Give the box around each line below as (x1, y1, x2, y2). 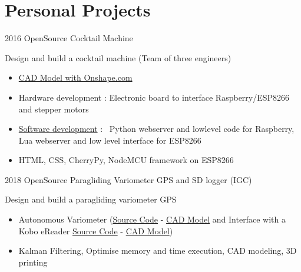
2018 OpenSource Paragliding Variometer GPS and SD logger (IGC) (5, 173, 252, 185)
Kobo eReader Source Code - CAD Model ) (18, 224, 173, 237)
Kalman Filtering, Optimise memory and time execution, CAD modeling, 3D (18, 244, 297, 257)
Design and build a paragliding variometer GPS (5, 193, 177, 205)
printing (18, 256, 48, 268)
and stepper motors (18, 102, 89, 115)
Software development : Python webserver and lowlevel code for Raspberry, (18, 122, 295, 135)
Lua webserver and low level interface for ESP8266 (18, 134, 201, 146)
